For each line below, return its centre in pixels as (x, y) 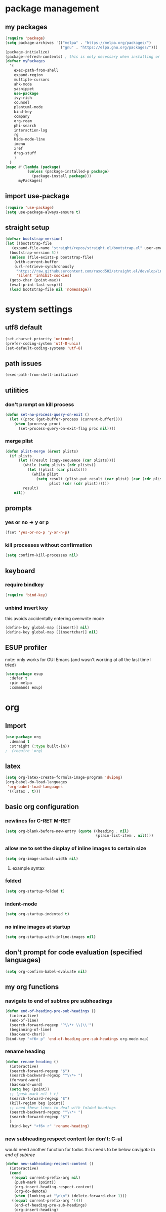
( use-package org (23, 737)
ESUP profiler (26, 648)
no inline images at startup (38, 927)
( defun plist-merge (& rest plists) (42, 451)
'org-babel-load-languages (35, 787)
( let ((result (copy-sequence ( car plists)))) (67, 460)
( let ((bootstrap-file (28, 244)
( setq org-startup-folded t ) (35, 891)
